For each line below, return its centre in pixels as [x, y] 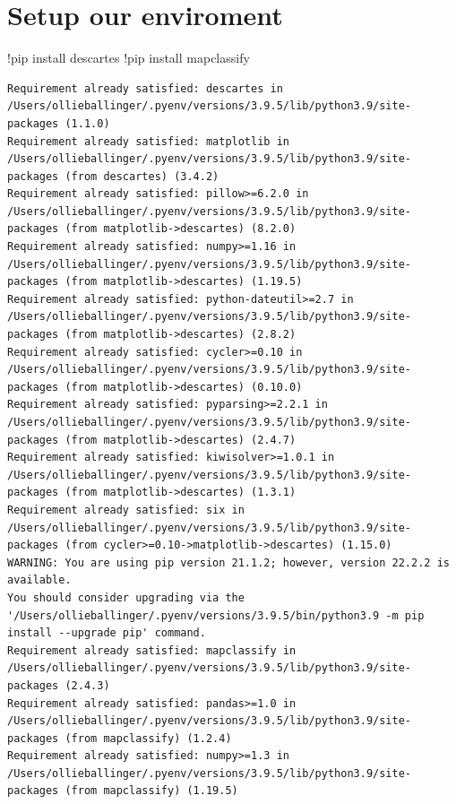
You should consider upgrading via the [126, 597]
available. [39, 580]
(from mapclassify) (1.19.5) [151, 791]
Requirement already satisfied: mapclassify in [152, 650]
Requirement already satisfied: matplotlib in [148, 141]
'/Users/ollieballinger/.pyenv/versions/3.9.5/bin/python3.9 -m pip [216, 615]
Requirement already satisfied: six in [126, 510]
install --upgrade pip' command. [107, 633]
